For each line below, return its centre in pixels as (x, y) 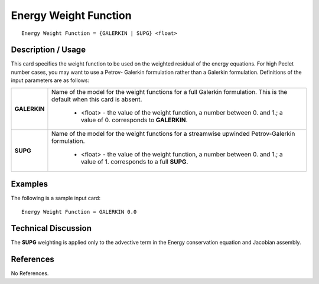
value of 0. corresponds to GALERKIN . (134, 120)
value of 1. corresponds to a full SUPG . (134, 161)
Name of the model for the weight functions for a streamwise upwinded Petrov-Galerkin (173, 133)
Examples (30, 184)
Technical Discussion (51, 228)
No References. (30, 273)
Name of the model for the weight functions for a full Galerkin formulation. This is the (169, 92)
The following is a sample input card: (56, 198)
